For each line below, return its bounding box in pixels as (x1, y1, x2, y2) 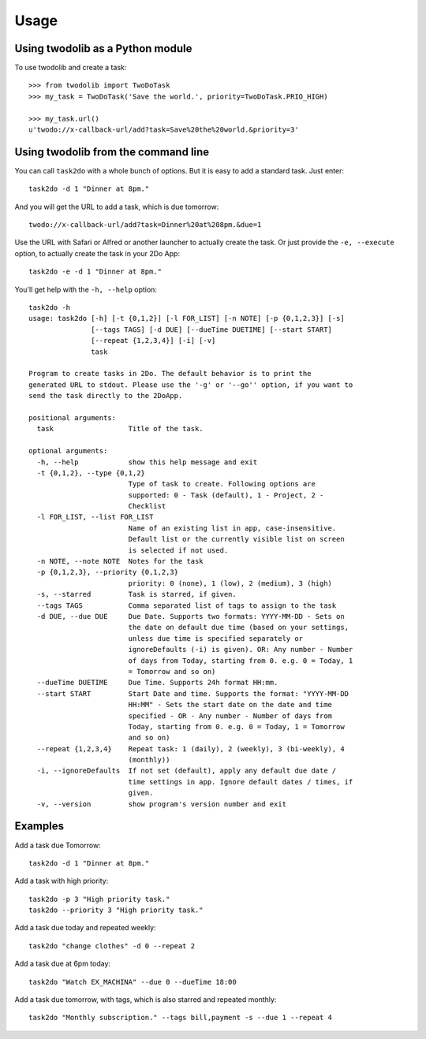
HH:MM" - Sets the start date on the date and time (128, 700, 333, 709)
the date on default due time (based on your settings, (128, 623, 349, 632)
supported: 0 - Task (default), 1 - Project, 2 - (128, 490, 324, 500)
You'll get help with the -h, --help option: (14, 285, 158, 294)
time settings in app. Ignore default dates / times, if (128, 777, 353, 786)
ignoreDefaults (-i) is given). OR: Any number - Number (128, 645, 353, 654)
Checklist (128, 501, 166, 511)
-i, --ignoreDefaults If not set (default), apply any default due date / (36, 766, 337, 776)
